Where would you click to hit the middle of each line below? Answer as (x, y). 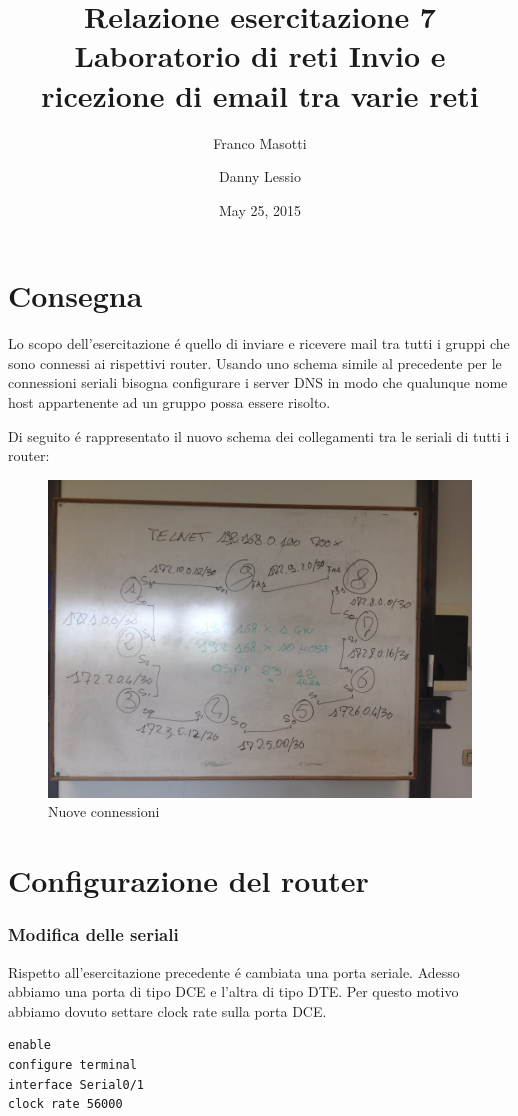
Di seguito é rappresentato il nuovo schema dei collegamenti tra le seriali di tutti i (259, 435)
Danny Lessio (260, 176)
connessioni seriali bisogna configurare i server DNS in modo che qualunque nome (258, 382)
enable (29, 1045)
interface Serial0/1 (76, 1084)
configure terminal (72, 1064)
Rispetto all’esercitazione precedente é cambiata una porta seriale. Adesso (234, 971)
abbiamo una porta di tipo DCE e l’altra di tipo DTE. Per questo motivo (233, 991)
